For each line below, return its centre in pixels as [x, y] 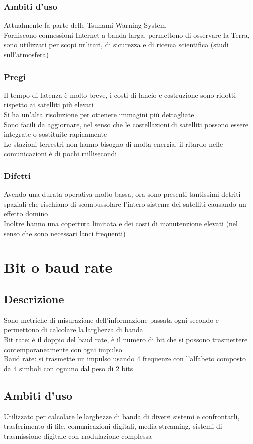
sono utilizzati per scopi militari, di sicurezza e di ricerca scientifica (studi [116, 44]
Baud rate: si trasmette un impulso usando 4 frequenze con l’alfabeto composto [125, 359]
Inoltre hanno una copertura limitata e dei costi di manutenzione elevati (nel [121, 223]
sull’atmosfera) [27, 54]
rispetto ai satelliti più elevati [49, 105]
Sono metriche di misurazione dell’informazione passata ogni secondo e [112, 319]
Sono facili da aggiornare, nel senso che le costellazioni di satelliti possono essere [126, 124]
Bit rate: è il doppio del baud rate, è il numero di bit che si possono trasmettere [126, 339]
